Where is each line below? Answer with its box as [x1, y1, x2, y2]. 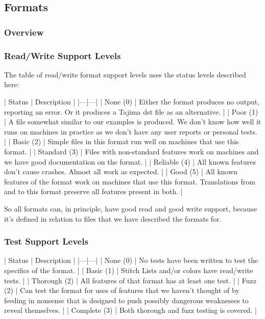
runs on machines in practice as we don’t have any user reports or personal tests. [4, 126, 257, 137]
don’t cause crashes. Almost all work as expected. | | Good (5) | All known [4, 166, 238, 177]
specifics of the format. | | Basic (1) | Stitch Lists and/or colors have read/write [4, 264, 253, 275]
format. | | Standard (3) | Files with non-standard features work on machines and [4, 146, 259, 156]
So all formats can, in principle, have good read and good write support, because [4, 203, 257, 214]
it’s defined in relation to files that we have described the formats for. [4, 213, 222, 224]
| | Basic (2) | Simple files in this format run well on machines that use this [4, 136, 239, 147]
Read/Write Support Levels [4, 49, 121, 62]
